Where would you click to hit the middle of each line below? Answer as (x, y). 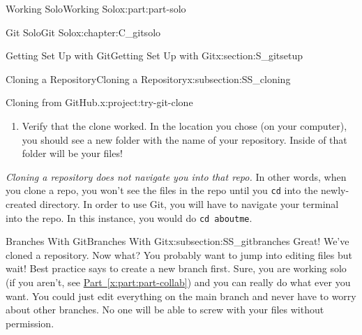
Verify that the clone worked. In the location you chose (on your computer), (184, 125)
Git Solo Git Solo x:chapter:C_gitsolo (83, 32)
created (21, 204)
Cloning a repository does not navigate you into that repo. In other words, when (176, 176)
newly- (335, 190)
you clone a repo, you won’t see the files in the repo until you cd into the (162, 190)
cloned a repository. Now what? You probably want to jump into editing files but (179, 254)
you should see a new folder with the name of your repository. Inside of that (184, 139)
